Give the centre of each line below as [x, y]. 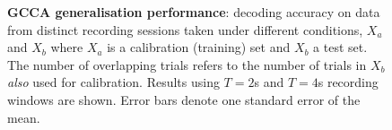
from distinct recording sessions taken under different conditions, [185, 29]
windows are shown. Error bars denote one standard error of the [184, 99]
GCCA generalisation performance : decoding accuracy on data [194, 12]
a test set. [340, 47]
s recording [348, 82]
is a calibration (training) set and [199, 47]
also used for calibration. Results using [113, 82]
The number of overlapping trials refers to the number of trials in [187, 64]
